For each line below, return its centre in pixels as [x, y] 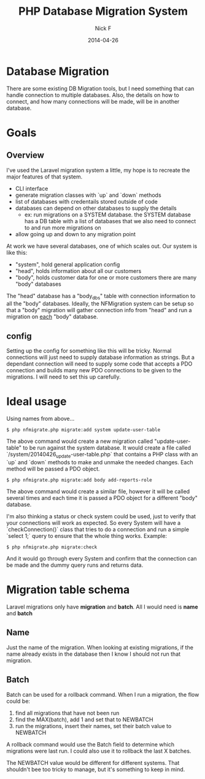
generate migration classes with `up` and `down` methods [88, 195]
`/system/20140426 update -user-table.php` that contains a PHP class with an [102, 455]
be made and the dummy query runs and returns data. [75, 565]
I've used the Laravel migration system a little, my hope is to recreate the [98, 170]
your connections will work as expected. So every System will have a [94, 523]
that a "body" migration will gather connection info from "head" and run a [99, 310]
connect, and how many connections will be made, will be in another [93, 101]
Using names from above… [41, 419]
